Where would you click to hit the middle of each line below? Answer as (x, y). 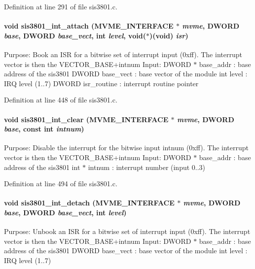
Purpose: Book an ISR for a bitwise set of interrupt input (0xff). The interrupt (123, 54)
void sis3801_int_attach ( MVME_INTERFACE (89, 26)
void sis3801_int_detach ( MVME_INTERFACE (89, 203)
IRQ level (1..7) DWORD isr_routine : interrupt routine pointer (101, 83)
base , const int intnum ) (44, 129)
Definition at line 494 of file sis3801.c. (61, 184)
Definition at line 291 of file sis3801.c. (61, 6)
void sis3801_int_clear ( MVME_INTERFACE (86, 119)
